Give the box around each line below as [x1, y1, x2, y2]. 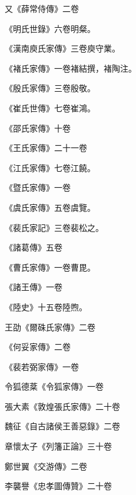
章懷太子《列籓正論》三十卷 [5, 440, 112, 452]
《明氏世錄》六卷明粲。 [5, 22, 95, 34]
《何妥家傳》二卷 [5, 340, 71, 353]
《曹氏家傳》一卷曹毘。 [5, 261, 95, 273]
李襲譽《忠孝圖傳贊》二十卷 [5, 480, 112, 492]
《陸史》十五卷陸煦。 [5, 300, 87, 313]
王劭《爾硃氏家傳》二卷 [5, 320, 95, 333]
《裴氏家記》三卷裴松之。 [5, 221, 104, 233]
